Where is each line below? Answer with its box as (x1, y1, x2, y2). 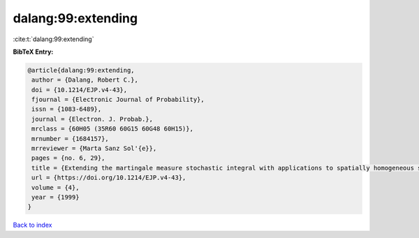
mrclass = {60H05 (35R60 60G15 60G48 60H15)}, (31, 125, 193, 133)
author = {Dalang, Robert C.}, (31, 76, 139, 84)
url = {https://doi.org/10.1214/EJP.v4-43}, (31, 174, 186, 181)
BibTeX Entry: (13, 47, 54, 56)
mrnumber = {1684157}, (31, 135, 110, 142)
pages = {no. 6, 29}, (31, 154, 105, 162)
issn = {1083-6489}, (31, 105, 102, 113)
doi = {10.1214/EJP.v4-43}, (31, 86, 128, 94)
